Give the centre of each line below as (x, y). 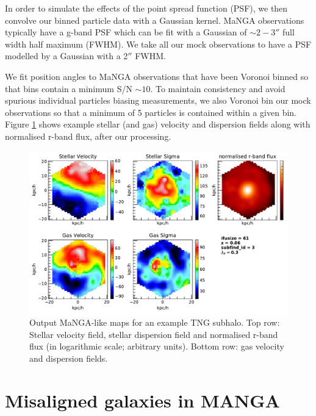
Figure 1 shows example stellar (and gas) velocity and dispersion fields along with (158, 124)
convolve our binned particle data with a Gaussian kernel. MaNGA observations (155, 20)
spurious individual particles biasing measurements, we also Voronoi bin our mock (158, 100)
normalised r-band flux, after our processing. (88, 136)
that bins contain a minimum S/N (69, 88)
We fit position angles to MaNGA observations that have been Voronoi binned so (157, 76)
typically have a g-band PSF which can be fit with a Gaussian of (126, 32)
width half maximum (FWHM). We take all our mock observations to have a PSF (158, 44)
